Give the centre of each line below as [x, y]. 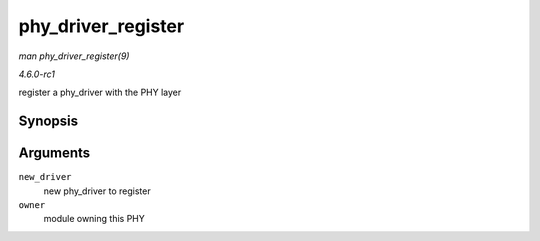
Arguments [54, 153]
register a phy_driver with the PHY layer [100, 92]
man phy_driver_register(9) [74, 56]
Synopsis [48, 121]
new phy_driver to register [97, 191]
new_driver [45, 177]
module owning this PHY [94, 219]
